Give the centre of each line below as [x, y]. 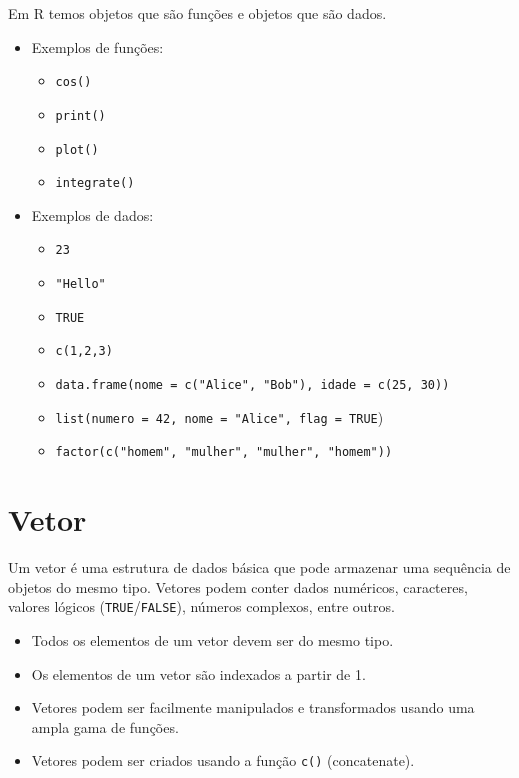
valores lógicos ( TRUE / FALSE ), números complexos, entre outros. [201, 606]
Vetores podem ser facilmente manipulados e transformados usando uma [253, 707]
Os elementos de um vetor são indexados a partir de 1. [198, 673]
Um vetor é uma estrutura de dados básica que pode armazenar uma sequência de [259, 567]
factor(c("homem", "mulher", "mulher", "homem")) [224, 452]
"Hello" [80, 284]
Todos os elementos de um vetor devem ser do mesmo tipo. [212, 639]
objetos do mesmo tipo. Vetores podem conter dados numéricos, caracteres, [238, 586]
